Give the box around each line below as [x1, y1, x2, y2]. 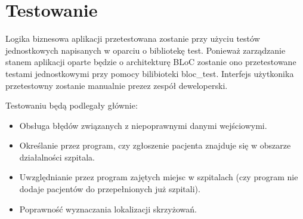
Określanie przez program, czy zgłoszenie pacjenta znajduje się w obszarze [19, 139, 291, 152]
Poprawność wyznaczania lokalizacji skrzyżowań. [19, 202, 197, 215]
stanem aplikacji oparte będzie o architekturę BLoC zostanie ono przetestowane [5, 55, 296, 68]
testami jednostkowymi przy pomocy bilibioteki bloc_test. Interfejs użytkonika [5, 67, 294, 79]
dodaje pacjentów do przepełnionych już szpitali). [19, 183, 200, 195]
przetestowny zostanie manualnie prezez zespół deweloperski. [5, 79, 228, 91]
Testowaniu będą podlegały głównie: [5, 99, 138, 112]
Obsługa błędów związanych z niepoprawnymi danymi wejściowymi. [19, 119, 267, 131]
